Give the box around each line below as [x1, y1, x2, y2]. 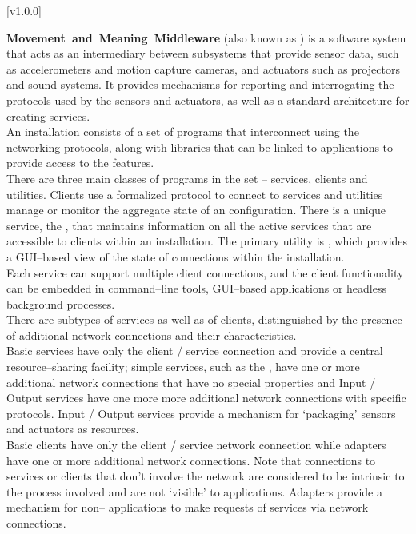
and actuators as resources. [6, 420, 139, 437]
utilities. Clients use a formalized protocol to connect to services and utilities [6, 185, 383, 202]
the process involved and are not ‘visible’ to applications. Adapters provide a [6, 483, 382, 500]
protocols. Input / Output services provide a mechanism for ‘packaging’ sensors [6, 404, 396, 421]
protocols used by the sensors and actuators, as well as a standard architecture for [6, 91, 410, 108]
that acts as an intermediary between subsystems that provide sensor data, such [6, 45, 399, 62]
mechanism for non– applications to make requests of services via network [6, 499, 369, 516]
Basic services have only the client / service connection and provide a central [6, 342, 383, 359]
